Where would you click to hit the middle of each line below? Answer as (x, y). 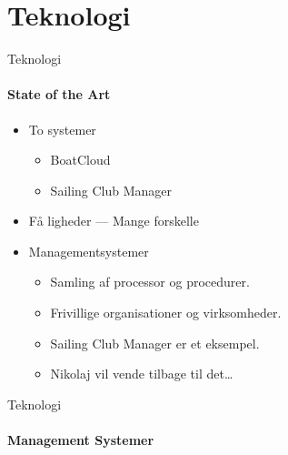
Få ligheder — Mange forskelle (114, 221)
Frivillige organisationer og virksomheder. (166, 313)
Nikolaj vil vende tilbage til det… (142, 374)
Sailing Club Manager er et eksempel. (155, 343)
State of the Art (59, 94)
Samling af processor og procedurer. (150, 282)
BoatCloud (80, 160)
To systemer (62, 129)
